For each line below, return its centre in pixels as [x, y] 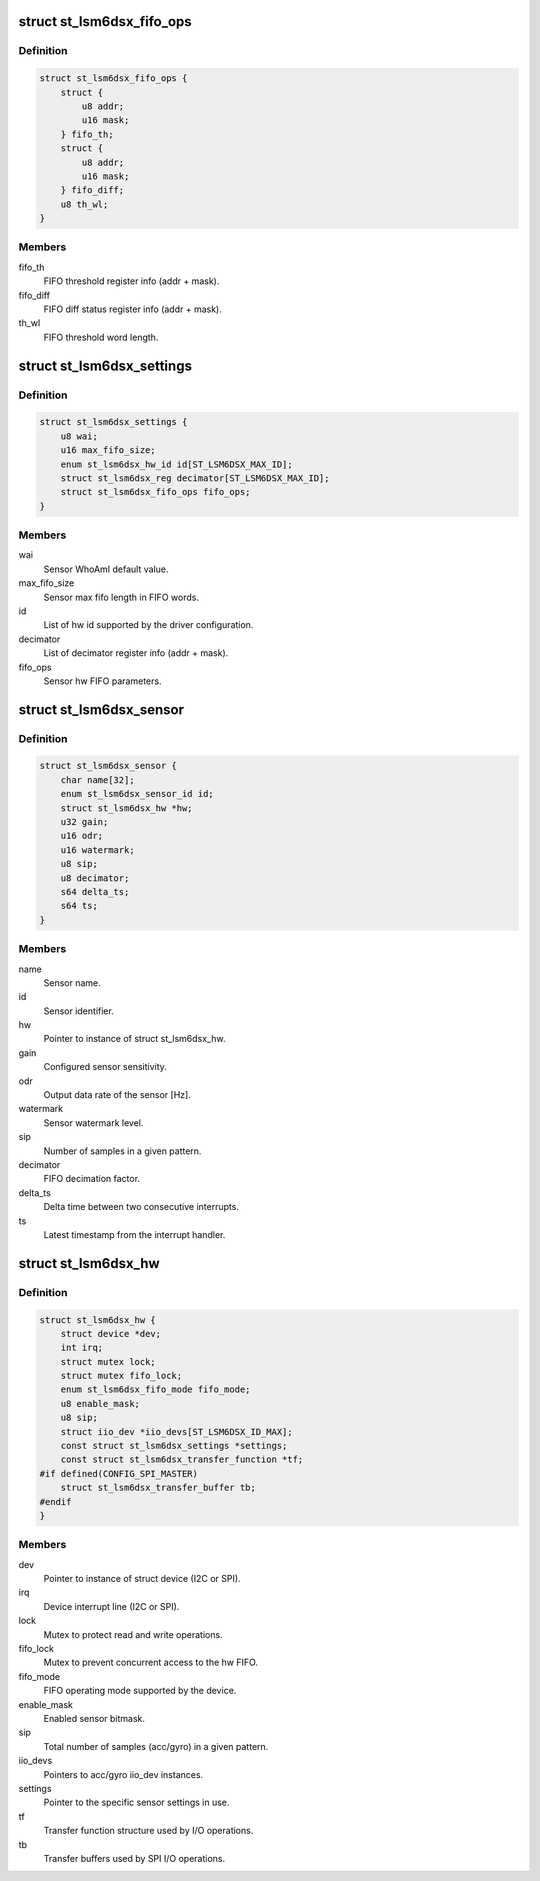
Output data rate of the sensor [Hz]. [117, 1095]
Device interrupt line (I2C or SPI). [111, 1606]
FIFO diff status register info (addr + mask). [132, 309]
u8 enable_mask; [100, 1403]
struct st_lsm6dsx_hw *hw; [127, 808]
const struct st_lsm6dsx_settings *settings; [174, 1446]
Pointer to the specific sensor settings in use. [136, 1802]
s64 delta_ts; [95, 891]
